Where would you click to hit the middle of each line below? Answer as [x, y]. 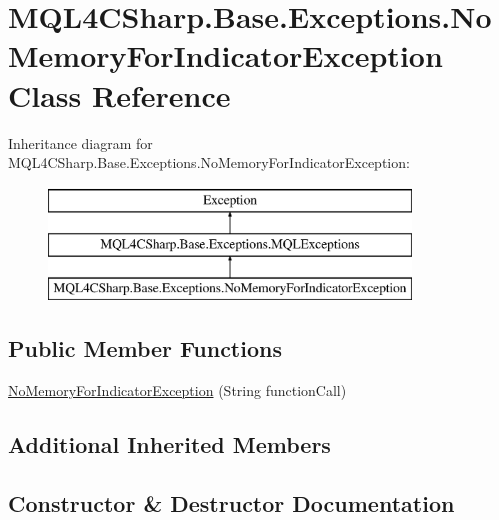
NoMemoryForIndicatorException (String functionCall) [177, 389]
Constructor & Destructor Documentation [231, 502]
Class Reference [119, 94]
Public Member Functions [145, 348]
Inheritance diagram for [80, 142]
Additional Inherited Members [169, 443]
